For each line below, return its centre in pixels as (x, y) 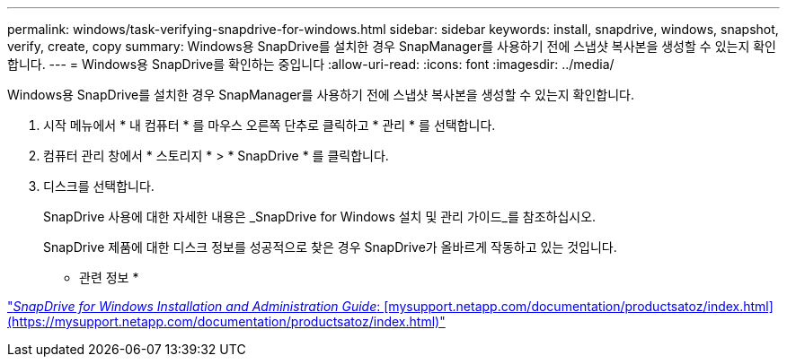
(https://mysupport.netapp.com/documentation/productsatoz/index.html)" (226, 321)
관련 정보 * (109, 277)
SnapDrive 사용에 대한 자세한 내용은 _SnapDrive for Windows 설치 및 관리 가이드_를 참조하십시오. (320, 217)
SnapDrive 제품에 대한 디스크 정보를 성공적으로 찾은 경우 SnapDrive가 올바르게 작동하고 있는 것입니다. (330, 247)
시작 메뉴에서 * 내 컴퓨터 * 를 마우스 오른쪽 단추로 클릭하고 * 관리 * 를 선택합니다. (270, 125)
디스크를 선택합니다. (99, 186)
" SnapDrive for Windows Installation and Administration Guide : (194, 306)
